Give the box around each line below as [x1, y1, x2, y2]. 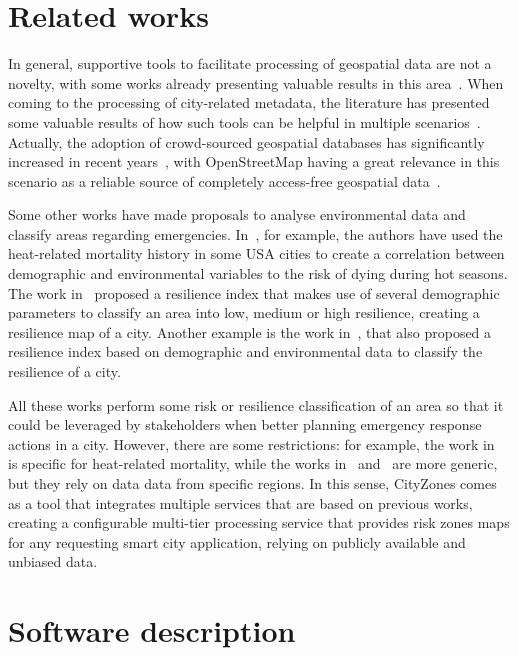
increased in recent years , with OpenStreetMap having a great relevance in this [8, 151, 500, 172]
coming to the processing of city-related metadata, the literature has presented [8, 92, 490, 113]
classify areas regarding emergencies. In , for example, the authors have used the [8, 223, 503, 244]
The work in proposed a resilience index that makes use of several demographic [8, 282, 500, 303]
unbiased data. [8, 551, 98, 572]
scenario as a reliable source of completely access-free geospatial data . [8, 170, 441, 191]
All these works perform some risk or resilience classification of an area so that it [8, 394, 504, 415]
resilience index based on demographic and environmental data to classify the [8, 341, 483, 362]
